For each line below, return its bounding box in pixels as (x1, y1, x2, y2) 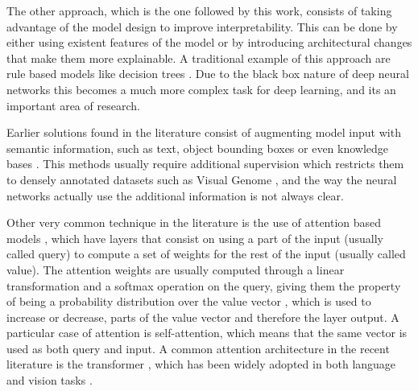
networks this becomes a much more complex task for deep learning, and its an (6, 80, 396, 97)
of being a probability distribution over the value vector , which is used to (6, 293, 371, 310)
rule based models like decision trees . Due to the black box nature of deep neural (6, 65, 409, 82)
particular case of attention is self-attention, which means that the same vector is (6, 324, 408, 341)
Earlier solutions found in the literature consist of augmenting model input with (6, 124, 401, 141)
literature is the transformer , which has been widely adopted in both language (6, 356, 396, 372)
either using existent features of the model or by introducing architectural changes (6, 34, 412, 51)
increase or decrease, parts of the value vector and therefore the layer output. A (6, 308, 399, 325)
